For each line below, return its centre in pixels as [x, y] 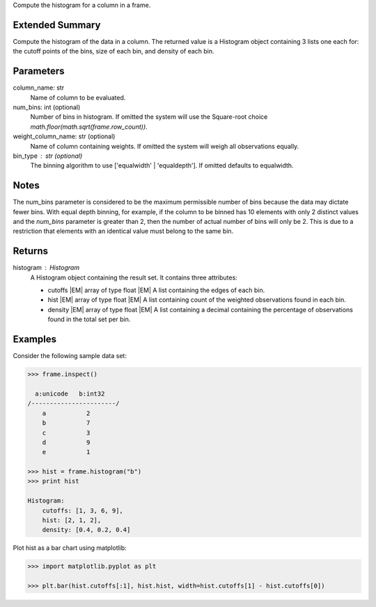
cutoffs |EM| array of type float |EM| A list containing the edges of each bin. [156, 290]
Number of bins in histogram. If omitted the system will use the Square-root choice [149, 117]
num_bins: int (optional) [47, 107]
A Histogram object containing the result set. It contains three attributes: [134, 277]
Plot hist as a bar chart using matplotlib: [70, 548]
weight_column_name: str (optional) [64, 136]
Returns [31, 251]
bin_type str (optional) [48, 156]
